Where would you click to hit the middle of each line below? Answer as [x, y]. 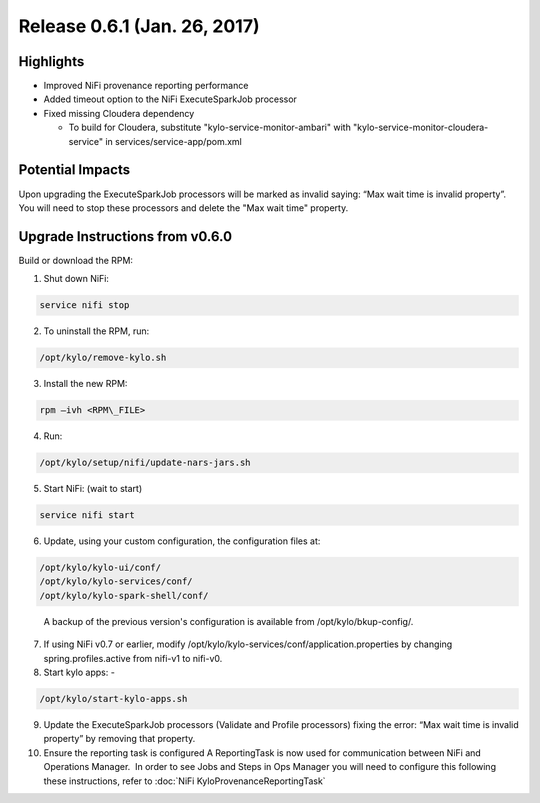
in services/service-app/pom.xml [173, 141]
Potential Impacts [74, 170]
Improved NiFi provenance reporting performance [146, 86]
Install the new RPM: [85, 384]
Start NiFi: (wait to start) [93, 489]
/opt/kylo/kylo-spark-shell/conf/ [124, 595]
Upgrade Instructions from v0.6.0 [125, 236]
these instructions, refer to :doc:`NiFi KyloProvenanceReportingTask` [184, 781]
